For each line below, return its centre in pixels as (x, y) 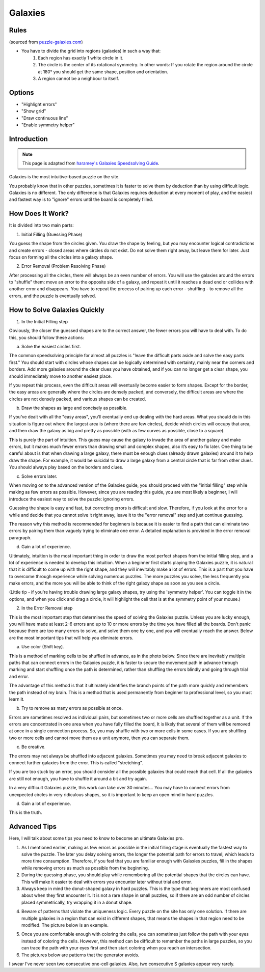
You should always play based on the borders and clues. (66, 467)
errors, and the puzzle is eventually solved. (53, 296)
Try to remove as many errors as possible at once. (72, 708)
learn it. (17, 699)
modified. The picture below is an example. (65, 925)
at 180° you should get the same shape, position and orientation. (103, 72)
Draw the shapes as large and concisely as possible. (74, 408)
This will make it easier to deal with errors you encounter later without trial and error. (107, 882)
